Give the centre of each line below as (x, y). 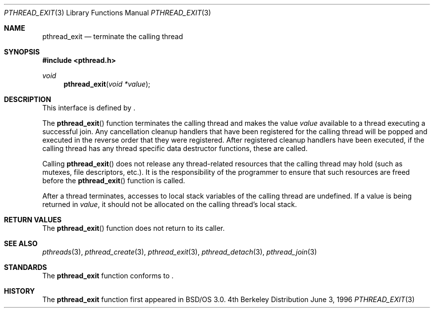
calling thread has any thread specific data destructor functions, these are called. (175, 148)
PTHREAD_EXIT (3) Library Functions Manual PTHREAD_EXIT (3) (108, 13)
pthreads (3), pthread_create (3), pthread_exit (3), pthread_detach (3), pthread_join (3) (180, 252)
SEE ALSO (21, 243)
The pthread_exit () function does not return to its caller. (134, 228)
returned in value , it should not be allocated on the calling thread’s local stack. (170, 204)
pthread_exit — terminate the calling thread (113, 36)
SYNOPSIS (22, 52)
